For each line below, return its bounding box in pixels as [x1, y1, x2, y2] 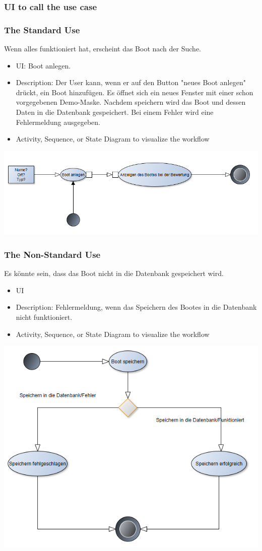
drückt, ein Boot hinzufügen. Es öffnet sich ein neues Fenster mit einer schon [16, 87, 253, 97]
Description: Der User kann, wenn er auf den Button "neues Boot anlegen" [16, 77, 246, 88]
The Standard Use [4, 23, 80, 36]
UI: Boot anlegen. [16, 60, 71, 71]
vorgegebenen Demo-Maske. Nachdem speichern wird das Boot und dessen [16, 97, 246, 107]
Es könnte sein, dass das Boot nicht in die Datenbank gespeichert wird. [4, 268, 224, 279]
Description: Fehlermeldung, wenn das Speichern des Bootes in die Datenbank [16, 302, 257, 312]
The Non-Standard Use [4, 248, 101, 260]
